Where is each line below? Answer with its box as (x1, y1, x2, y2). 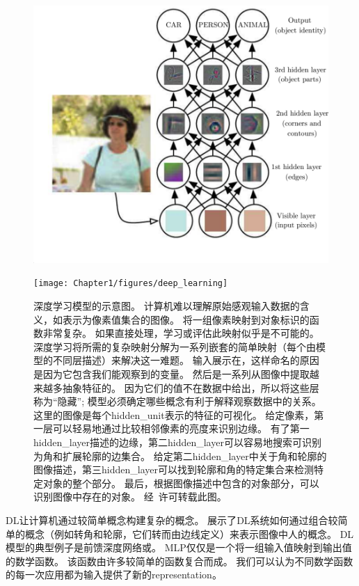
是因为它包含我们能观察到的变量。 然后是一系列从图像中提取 (33, 367, 310, 381)
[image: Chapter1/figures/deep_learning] (33, 278, 228, 289)
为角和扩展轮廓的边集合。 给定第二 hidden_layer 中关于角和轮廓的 (33, 448, 327, 463)
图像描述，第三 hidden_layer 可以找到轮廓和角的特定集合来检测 (33, 462, 314, 477)
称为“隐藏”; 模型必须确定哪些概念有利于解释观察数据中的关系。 (33, 394, 321, 409)
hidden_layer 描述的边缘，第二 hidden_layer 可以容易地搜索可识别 (33, 435, 321, 450)
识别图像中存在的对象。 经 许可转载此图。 (33, 489, 227, 504)
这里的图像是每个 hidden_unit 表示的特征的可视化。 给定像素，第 (33, 407, 324, 422)
